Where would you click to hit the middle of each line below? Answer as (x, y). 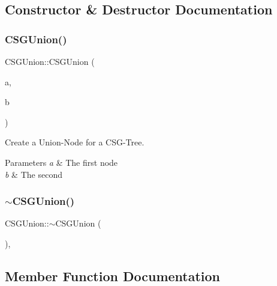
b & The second (34, 174)
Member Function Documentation (113, 275)
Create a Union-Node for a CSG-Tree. (75, 142)
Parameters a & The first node (61, 162)
